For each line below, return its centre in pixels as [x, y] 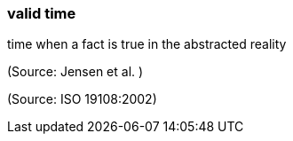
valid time [42, 13]
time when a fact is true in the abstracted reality [147, 44]
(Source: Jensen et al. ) [75, 72]
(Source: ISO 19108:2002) [82, 99]
